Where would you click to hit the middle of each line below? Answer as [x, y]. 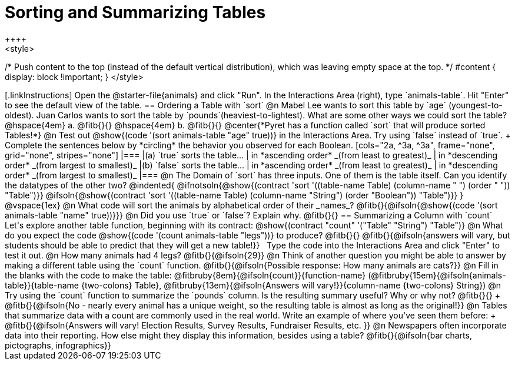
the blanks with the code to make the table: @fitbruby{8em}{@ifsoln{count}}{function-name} [185, 275]
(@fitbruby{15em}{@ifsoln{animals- [437, 275]
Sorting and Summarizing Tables [135, 12]
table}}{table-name [42, 285]
